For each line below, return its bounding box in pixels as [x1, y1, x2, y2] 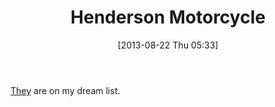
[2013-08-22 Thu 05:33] [117, 39, 219, 51]
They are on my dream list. [10, 84, 121, 96]
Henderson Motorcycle [70, 6, 266, 29]
